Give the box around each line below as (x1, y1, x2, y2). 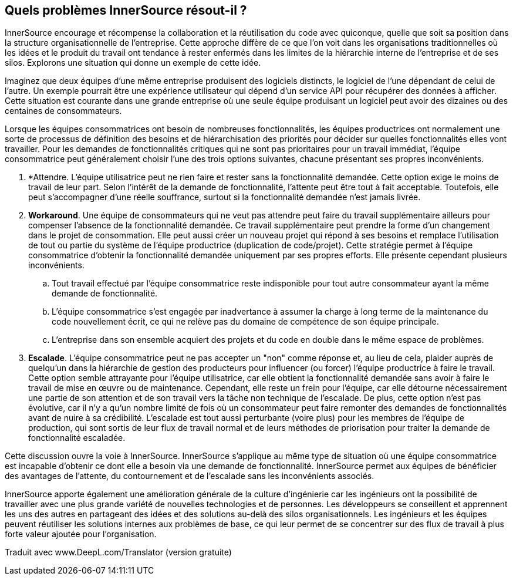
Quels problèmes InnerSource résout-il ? (5, 3, 247, 18)
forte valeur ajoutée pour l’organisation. (5, 529, 157, 539)
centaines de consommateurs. (5, 106, 122, 116)
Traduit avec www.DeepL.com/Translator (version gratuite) (5, 547, 232, 558)
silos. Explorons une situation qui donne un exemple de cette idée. (5, 58, 261, 68)
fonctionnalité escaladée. (28, 433, 126, 443)
